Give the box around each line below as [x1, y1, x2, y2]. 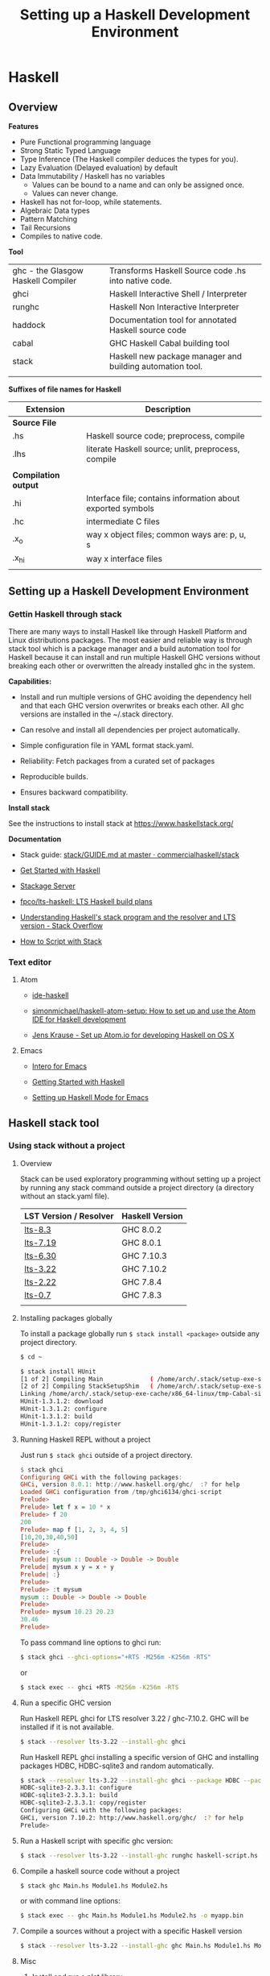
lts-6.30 [23, 1250, 57, 1261]
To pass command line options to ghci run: [19, 1638, 162, 1647]
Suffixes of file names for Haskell [8, 384, 122, 394]
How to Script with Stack [19, 936, 103, 946]
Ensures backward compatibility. [19, 787, 129, 797]
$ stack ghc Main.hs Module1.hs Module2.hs [19, 1882, 169, 1890]
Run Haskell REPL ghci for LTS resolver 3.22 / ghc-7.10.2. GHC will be [19, 1713, 249, 1723]
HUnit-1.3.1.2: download [19, 1397, 104, 1405]
